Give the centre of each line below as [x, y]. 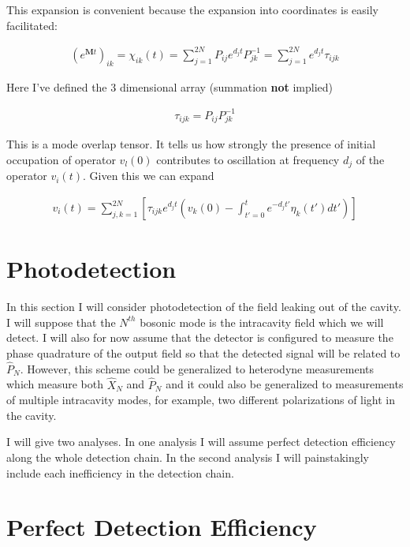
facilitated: [32, 25]
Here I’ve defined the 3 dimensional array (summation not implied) [170, 86]
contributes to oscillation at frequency [248, 159]
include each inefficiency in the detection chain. [120, 472]
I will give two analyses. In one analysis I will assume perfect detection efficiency [201, 442]
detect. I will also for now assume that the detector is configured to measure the [200, 337]
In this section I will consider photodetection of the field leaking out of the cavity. [204, 307]
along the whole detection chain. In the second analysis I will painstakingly [188, 457]
